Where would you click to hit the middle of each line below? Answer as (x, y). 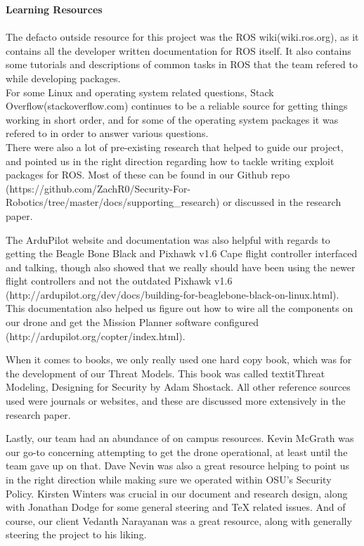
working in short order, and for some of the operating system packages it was (172, 119)
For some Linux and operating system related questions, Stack (140, 92)
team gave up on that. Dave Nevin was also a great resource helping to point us (178, 466)
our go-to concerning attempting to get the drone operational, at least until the (177, 451)
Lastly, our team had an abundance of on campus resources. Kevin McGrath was (180, 438)
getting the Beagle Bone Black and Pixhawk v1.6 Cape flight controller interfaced (182, 253)
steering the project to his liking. (76, 534)
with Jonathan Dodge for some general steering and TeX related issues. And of (176, 507)
